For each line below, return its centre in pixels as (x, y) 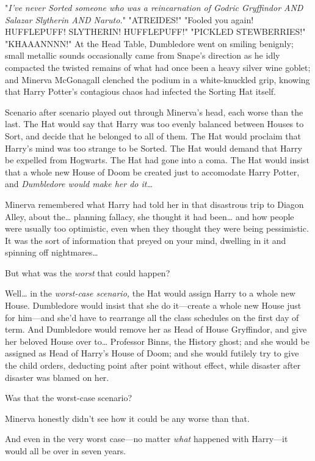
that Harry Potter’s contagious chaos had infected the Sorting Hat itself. (141, 91)
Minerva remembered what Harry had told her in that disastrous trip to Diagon (154, 204)
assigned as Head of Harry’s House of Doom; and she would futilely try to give (152, 353)
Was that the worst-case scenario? (69, 398)
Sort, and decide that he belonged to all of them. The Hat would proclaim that (153, 135)
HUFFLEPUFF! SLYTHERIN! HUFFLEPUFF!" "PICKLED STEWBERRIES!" (155, 31)
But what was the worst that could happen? (88, 272)
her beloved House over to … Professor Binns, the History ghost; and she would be (157, 341)
